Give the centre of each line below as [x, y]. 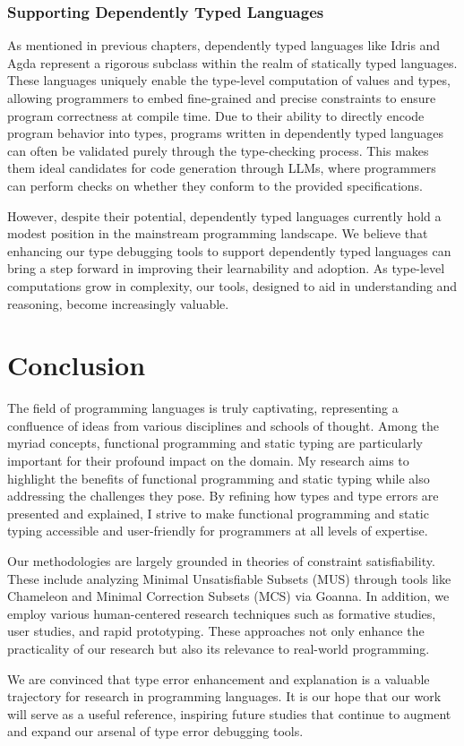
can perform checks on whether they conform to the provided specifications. [215, 185]
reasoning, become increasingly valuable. [118, 303]
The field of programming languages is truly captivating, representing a [203, 408]
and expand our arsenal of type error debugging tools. [155, 731]
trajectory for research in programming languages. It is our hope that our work [224, 696]
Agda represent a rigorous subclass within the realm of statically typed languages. [232, 62]
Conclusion [77, 365]
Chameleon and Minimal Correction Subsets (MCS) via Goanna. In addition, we [228, 596]
